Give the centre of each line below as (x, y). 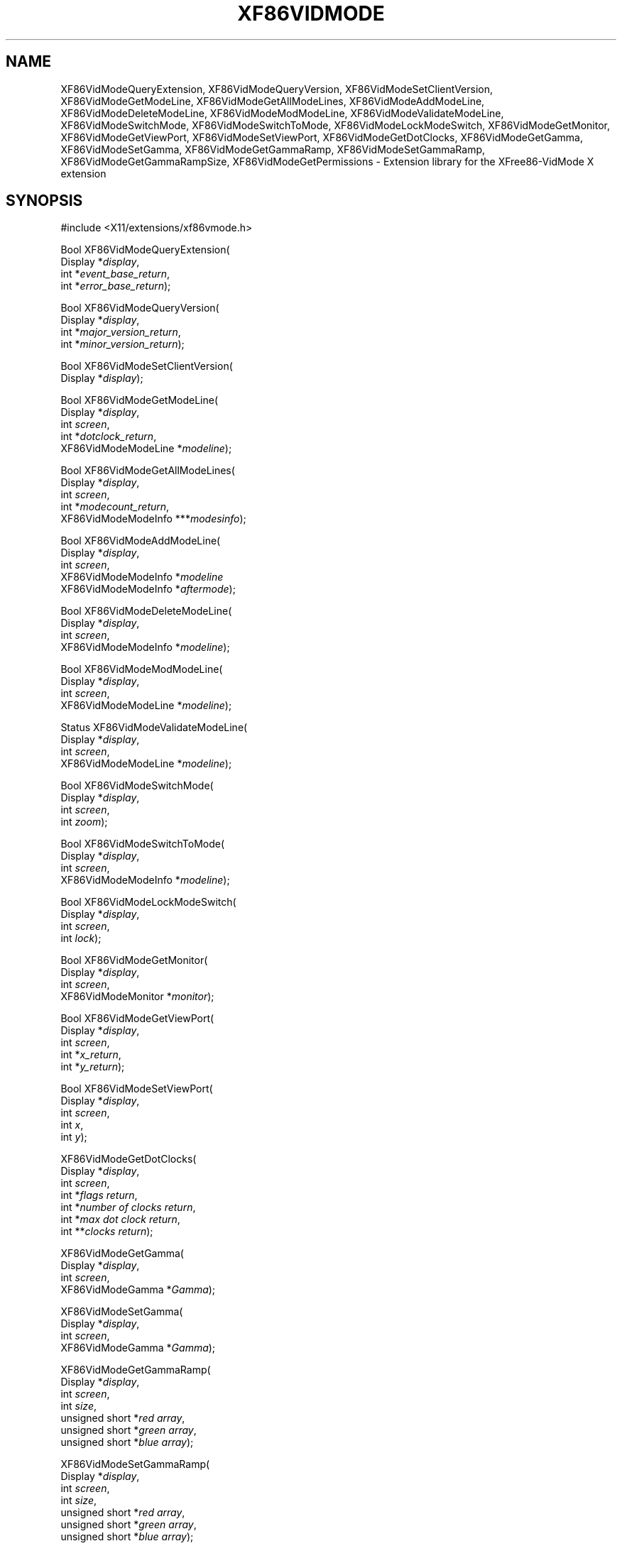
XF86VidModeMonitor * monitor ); (137, 997)
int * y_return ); (93, 1067)
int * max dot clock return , (120, 1219)
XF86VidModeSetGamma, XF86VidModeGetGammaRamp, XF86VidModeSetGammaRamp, (273, 149)
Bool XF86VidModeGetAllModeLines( (148, 471)
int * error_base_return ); (116, 286)
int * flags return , (99, 1195)
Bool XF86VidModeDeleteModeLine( (146, 611)
